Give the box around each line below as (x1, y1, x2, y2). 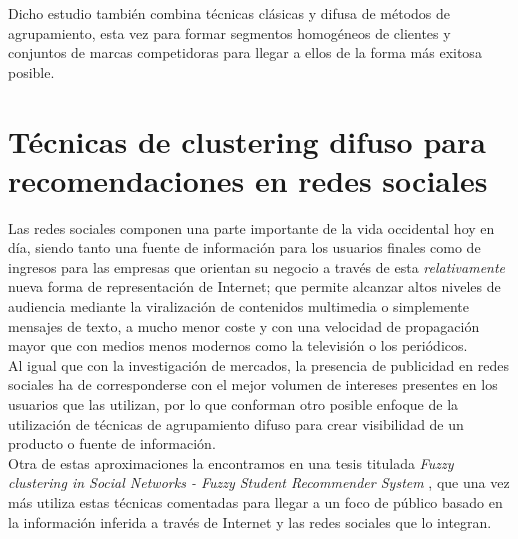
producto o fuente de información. (8, 433, 216, 454)
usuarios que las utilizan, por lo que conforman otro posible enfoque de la (8, 394, 459, 415)
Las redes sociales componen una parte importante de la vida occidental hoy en (8, 217, 495, 238)
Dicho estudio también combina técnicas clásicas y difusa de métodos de (8, 3, 450, 23)
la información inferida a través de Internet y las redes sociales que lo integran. (8, 511, 492, 532)
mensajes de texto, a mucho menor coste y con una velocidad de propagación (8, 315, 480, 336)
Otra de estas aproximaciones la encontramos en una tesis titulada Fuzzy (8, 452, 454, 473)
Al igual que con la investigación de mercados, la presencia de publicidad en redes (8, 354, 509, 375)
